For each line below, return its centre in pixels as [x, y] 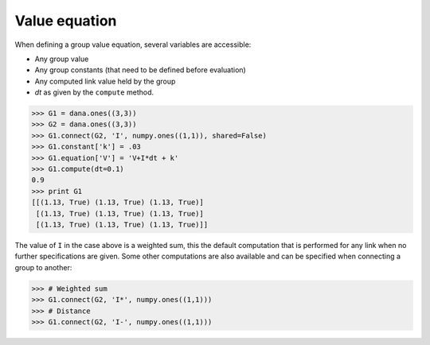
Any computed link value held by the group [105, 81]
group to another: [43, 267]
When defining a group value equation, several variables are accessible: [133, 45]
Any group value [62, 59]
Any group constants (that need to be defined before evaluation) [140, 70]
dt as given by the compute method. [94, 92]
